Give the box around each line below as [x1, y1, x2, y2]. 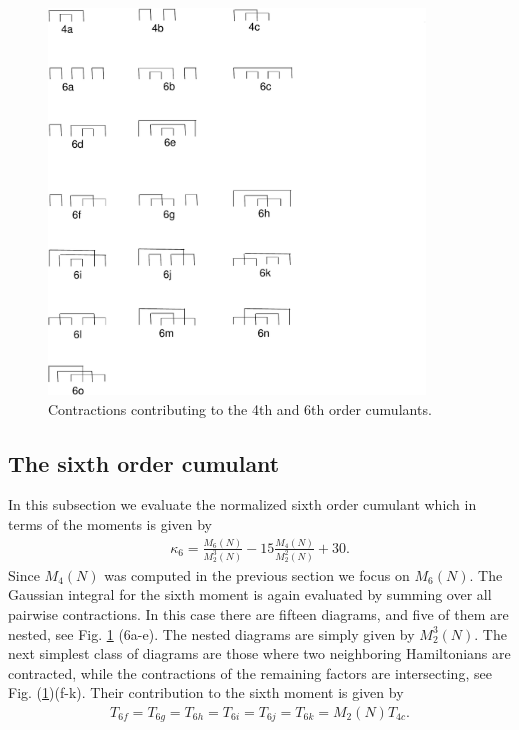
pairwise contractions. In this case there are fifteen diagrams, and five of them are [8, 604, 509, 625]
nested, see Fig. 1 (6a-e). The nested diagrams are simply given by [8, 623, 415, 644]
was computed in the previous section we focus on [104, 564, 410, 585]
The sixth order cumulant [8, 447, 280, 478]
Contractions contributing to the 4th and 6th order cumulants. [48, 398, 432, 419]
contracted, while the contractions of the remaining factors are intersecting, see [8, 662, 492, 683]
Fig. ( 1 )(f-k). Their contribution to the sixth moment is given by [8, 682, 404, 703]
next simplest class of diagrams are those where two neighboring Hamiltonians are [8, 643, 511, 664]
